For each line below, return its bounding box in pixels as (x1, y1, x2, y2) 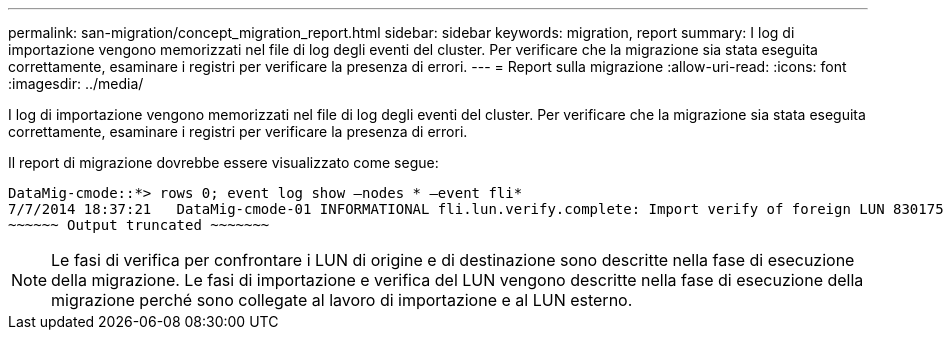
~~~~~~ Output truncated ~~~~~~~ (8, 217, 270, 233)
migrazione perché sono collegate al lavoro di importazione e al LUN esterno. (51, 290, 633, 310)
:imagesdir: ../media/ (8, 75, 144, 92)
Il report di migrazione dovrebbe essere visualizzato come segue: (8, 154, 439, 171)
